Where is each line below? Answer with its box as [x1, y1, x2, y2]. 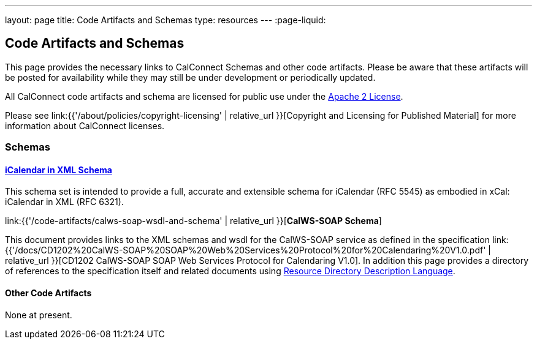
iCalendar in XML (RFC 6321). [5, 196, 124, 208]
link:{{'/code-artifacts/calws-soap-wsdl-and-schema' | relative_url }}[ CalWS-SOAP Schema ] [5, 215, 382, 226]
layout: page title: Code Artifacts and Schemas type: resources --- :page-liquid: [5, 15, 326, 25]
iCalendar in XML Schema [5, 164, 112, 175]
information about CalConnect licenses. [5, 120, 165, 131]
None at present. [5, 309, 72, 320]
